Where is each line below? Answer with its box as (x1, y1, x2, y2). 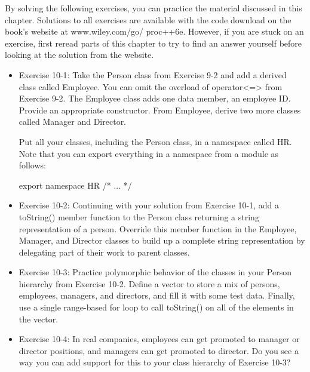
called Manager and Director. (19, 115, 127, 128)
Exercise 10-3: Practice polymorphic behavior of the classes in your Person (19, 266, 291, 278)
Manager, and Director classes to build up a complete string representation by (19, 234, 305, 247)
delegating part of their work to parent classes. (19, 245, 190, 258)
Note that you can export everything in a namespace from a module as (19, 147, 279, 159)
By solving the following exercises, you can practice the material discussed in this (5, 2, 302, 14)
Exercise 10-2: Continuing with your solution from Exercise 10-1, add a (19, 199, 279, 211)
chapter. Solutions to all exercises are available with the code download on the (5, 13, 291, 26)
